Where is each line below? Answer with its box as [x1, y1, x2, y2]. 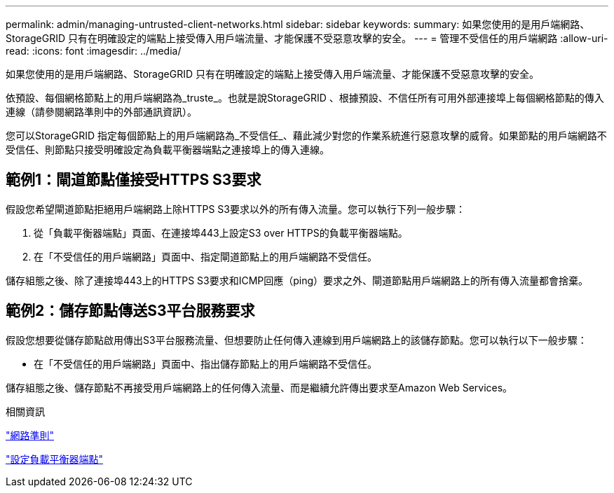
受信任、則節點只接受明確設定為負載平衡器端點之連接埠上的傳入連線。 [6, 144, 329, 155]
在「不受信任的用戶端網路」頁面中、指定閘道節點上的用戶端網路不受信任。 [34, 250, 377, 263]
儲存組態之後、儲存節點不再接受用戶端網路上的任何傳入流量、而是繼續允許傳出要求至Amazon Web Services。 [6, 381, 513, 394]
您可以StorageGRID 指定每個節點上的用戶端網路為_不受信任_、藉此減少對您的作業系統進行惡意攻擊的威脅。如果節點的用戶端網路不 [6, 130, 607, 141]
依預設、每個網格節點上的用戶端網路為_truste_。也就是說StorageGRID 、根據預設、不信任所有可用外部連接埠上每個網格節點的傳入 [6, 92, 604, 104]
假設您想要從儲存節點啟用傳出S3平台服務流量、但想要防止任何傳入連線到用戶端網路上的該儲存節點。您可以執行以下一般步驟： [6, 333, 587, 346]
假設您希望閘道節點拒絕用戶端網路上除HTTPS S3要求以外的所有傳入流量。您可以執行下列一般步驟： [6, 202, 465, 215]
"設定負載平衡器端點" [6, 452, 104, 465]
